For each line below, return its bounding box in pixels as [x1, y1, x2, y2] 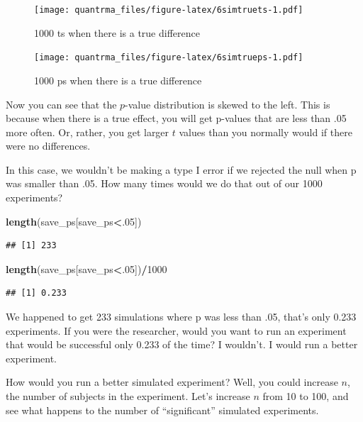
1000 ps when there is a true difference [34, 72, 202, 87]
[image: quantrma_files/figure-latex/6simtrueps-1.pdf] [34, 52, 303, 63]
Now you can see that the [6, 96, 117, 111]
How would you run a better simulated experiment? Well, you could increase [6, 374, 338, 389]
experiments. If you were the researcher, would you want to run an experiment [6, 323, 347, 338]
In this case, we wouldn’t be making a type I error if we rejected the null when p [6, 162, 357, 177]
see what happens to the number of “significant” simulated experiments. [6, 402, 319, 417]
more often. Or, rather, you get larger [6, 124, 169, 139]
